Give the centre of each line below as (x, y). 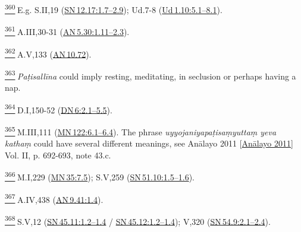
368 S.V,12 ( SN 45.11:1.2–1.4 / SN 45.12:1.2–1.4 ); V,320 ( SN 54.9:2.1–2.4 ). (138, 220)
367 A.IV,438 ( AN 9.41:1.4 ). (54, 198)
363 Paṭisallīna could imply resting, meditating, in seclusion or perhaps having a (150, 75)
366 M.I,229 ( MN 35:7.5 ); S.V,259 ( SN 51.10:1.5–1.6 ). (100, 176)
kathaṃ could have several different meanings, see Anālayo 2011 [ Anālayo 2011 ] (149, 143)
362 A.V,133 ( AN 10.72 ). (48, 53)
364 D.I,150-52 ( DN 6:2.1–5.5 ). (59, 109)
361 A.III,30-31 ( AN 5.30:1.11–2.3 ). (67, 31)
